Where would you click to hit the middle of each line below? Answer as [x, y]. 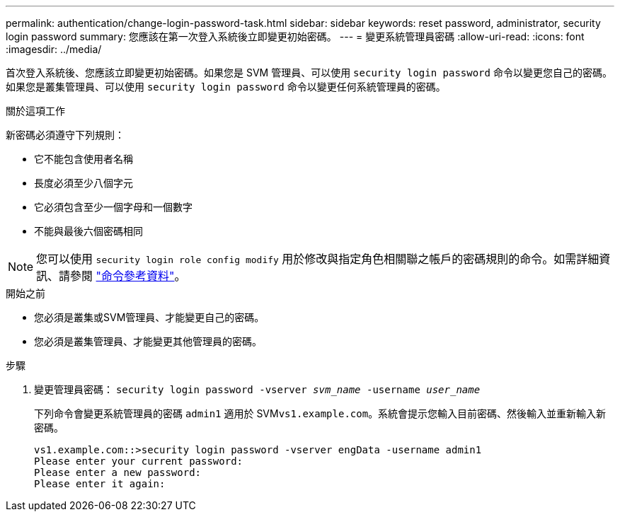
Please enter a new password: [118, 472]
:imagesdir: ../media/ [54, 49]
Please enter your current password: [139, 461]
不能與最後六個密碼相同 [88, 231]
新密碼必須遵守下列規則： [65, 135]
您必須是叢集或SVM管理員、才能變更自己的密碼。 [149, 317]
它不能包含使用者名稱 [84, 159]
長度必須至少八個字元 [84, 183]
